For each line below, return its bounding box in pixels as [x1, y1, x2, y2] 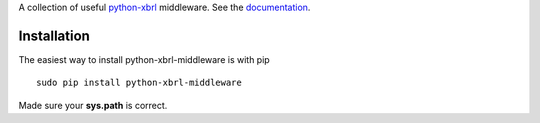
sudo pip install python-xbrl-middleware [36, 77, 242, 89]
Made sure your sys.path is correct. [18, 99, 168, 111]
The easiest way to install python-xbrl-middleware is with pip [18, 53, 270, 65]
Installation [18, 27, 90, 44]
